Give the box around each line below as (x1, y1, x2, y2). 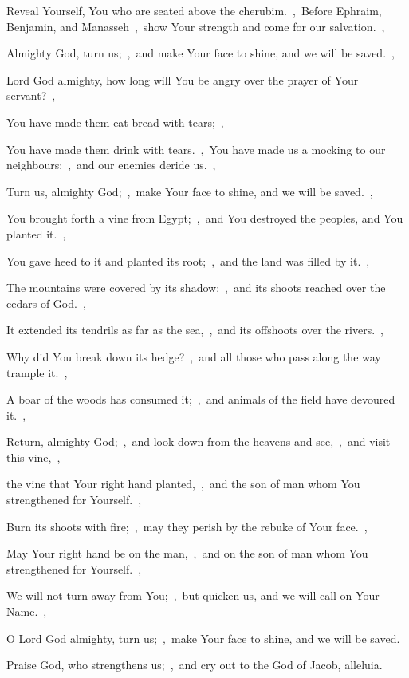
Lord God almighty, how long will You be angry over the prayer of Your (6, 71, 359, 88)
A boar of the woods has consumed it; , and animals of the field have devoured (6, 391, 395, 408)
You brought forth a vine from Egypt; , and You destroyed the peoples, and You (6, 210, 403, 227)
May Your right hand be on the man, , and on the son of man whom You (6, 545, 368, 562)
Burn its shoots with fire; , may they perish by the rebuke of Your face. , (6, 518, 368, 534)
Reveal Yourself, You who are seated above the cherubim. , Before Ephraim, (6, 2, 382, 18)
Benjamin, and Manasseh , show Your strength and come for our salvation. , (6, 18, 385, 34)
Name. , (6, 603, 47, 620)
